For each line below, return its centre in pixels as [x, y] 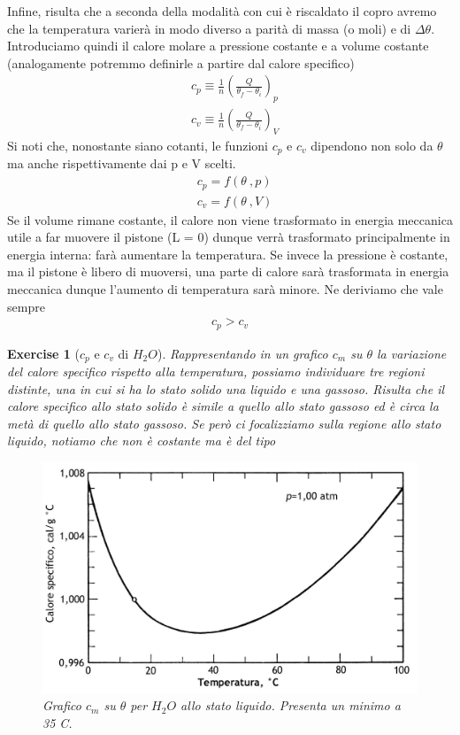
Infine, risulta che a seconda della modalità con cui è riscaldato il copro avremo [222, 11]
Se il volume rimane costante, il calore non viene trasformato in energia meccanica [230, 219]
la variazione [412, 353]
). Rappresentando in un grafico [242, 353]
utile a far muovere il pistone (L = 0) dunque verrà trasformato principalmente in [229, 237]
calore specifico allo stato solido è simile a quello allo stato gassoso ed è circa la [223, 406]
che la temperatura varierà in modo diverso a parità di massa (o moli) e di [209, 28]
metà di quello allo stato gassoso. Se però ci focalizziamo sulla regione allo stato [224, 423]
